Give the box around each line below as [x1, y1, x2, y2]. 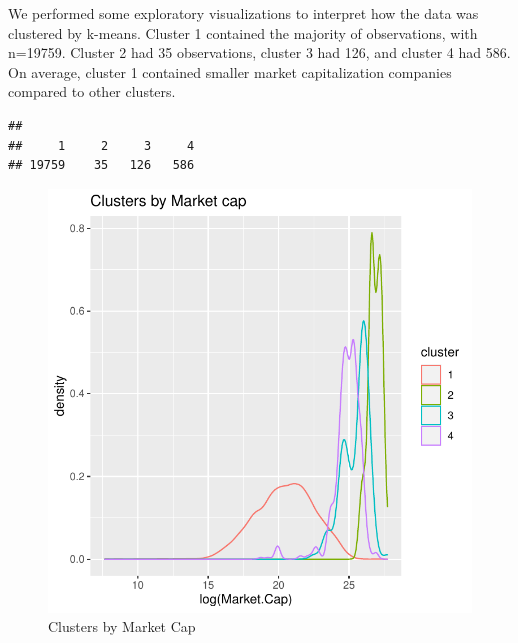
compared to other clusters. [8, 81, 176, 102]
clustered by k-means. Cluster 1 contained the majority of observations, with [8, 22, 478, 43]
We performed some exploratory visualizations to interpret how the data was [8, 3, 479, 23]
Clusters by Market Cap [48, 616, 196, 637]
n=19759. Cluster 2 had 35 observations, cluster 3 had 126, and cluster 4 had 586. [8, 42, 511, 63]
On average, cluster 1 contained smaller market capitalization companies [8, 61, 452, 82]
